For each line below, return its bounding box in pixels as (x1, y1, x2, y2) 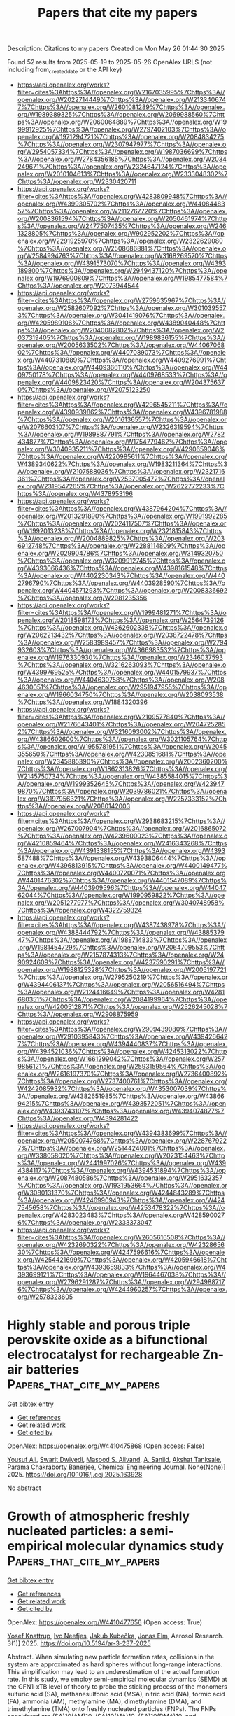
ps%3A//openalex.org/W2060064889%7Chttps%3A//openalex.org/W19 (17, 118, 227, 126)
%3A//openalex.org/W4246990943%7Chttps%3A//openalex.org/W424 (17, 1195, 225, 1204)
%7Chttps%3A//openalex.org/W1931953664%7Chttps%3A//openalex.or (17, 1181, 227, 1189)
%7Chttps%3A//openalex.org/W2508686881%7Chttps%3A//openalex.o (17, 244, 227, 253)
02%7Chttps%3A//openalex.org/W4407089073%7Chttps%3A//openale (17, 348, 226, 356)
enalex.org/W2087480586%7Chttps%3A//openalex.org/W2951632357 (17, 1174, 222, 1182)
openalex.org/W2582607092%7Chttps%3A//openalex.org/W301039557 (17, 303, 227, 312)
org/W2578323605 (17, 1293, 73, 1301)
